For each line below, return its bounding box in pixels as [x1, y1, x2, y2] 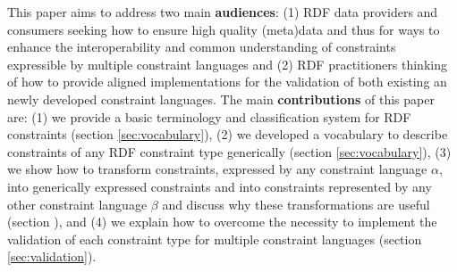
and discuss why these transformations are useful [162, 194, 430, 213]
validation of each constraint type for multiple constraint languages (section [7, 229, 422, 248]
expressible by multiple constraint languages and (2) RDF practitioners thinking [7, 54, 447, 73]
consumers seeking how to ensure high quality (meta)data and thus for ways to [7, 20, 440, 38]
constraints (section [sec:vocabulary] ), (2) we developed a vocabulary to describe [7, 125, 448, 144]
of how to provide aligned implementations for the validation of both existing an [7, 72, 447, 91]
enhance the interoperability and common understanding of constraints [7, 37, 396, 56]
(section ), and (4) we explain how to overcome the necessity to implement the [7, 212, 437, 231]
